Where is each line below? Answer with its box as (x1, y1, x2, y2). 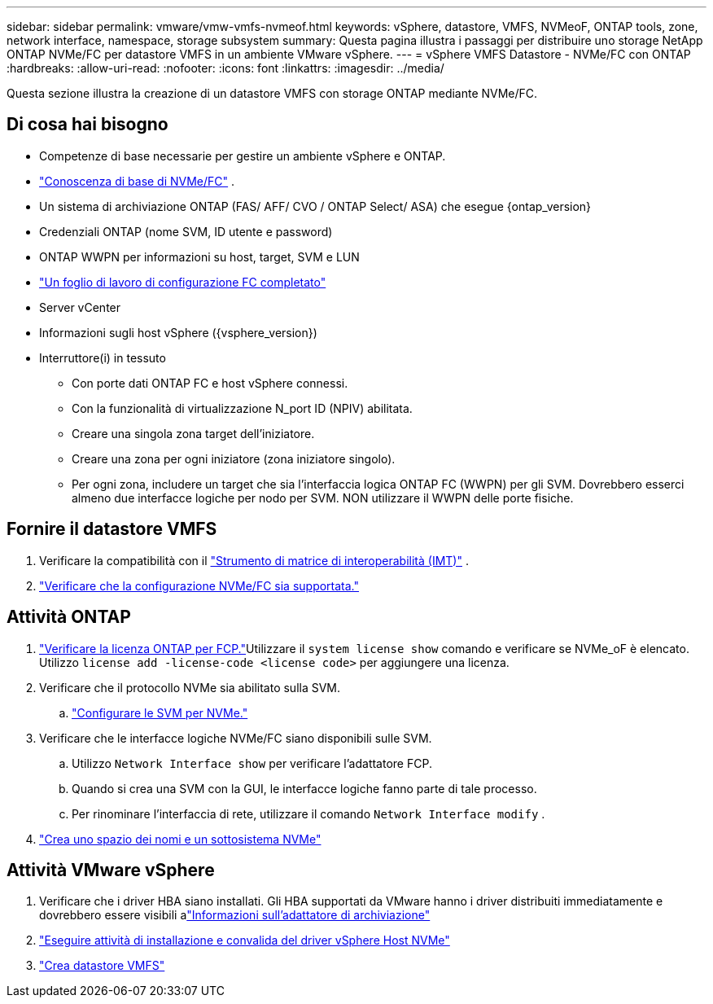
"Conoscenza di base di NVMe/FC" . (39, 173, 235, 188)
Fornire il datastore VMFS (7, 519, 217, 540)
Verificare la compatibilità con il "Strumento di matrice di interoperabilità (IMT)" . (39, 553, 469, 568)
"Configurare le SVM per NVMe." (72, 705, 248, 720)
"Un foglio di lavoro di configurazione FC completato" (39, 274, 326, 289)
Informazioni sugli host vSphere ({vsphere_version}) (39, 325, 317, 340)
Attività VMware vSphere (7, 859, 215, 880)
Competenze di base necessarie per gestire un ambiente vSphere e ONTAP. (39, 148, 446, 163)
